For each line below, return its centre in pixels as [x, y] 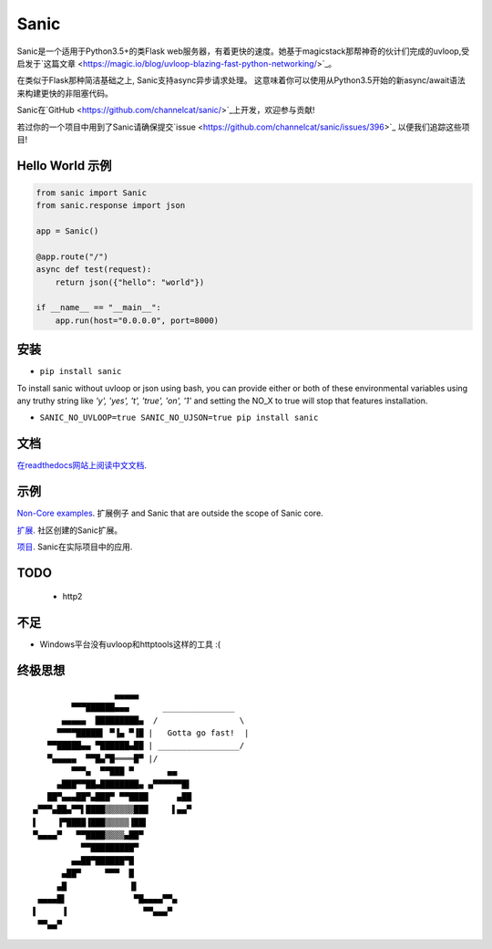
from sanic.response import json [111, 206]
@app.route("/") [72, 256]
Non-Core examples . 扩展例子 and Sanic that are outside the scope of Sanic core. [170, 513]
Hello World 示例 [64, 166]
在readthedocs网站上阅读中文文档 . [82, 465]
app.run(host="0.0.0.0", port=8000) [137, 320]
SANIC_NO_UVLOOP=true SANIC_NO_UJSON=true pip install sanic [179, 418]
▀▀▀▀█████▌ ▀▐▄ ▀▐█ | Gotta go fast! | [153, 733]
